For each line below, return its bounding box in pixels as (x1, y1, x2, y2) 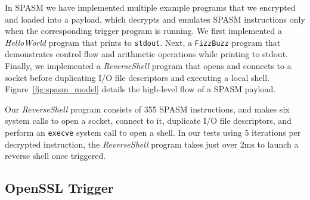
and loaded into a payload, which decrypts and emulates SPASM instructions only (5, 12, 305, 25)
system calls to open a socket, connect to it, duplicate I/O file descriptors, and (5, 114, 292, 127)
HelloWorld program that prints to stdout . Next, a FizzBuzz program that (5, 36, 281, 48)
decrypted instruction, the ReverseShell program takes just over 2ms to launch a (5, 137, 299, 150)
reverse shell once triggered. (5, 149, 106, 162)
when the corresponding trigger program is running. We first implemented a (5, 24, 282, 37)
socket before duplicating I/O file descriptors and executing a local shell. (5, 71, 270, 83)
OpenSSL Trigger (5, 179, 114, 197)
